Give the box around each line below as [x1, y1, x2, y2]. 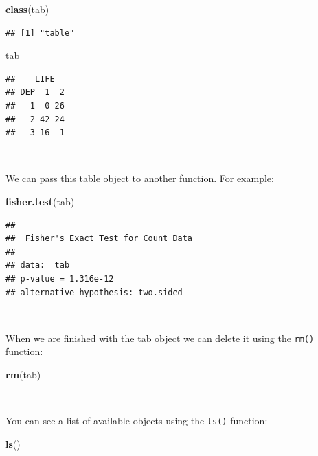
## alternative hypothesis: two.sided [5, 287, 183, 297]
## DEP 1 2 [5, 87, 65, 98]
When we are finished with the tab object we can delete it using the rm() [5, 330, 315, 345]
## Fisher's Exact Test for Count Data [5, 233, 193, 244]
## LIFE [5, 73, 55, 84]
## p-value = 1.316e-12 [5, 273, 114, 284]
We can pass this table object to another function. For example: [5, 171, 274, 185]
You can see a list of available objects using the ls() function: [5, 413, 268, 428]
